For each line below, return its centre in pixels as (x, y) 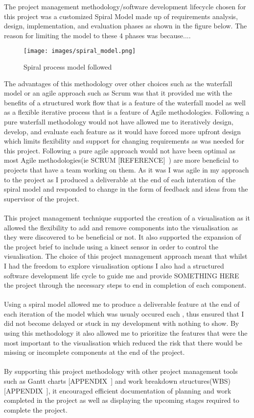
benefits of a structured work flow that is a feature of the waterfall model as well (125, 102)
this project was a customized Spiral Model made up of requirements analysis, (121, 16)
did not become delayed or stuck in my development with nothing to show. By (122, 323)
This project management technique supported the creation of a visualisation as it (127, 217)
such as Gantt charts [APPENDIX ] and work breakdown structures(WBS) (117, 381)
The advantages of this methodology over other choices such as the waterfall (118, 83)
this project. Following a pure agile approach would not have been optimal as (120, 150)
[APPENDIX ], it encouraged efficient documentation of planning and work (118, 390)
